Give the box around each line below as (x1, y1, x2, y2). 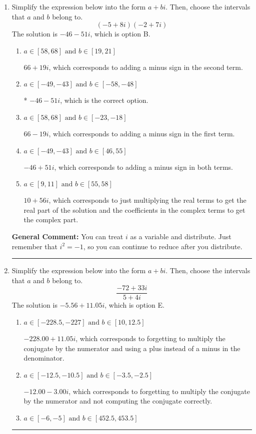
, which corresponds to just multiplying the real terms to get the (48, 195, 246, 205)
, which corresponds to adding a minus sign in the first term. (48, 128, 235, 138)
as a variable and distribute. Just (130, 231, 231, 241)
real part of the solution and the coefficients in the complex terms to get (23, 204, 245, 215)
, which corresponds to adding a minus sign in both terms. (54, 161, 233, 172)
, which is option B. (90, 28, 150, 39)
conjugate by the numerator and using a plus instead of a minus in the (23, 343, 240, 353)
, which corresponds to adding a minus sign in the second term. (48, 61, 243, 72)
